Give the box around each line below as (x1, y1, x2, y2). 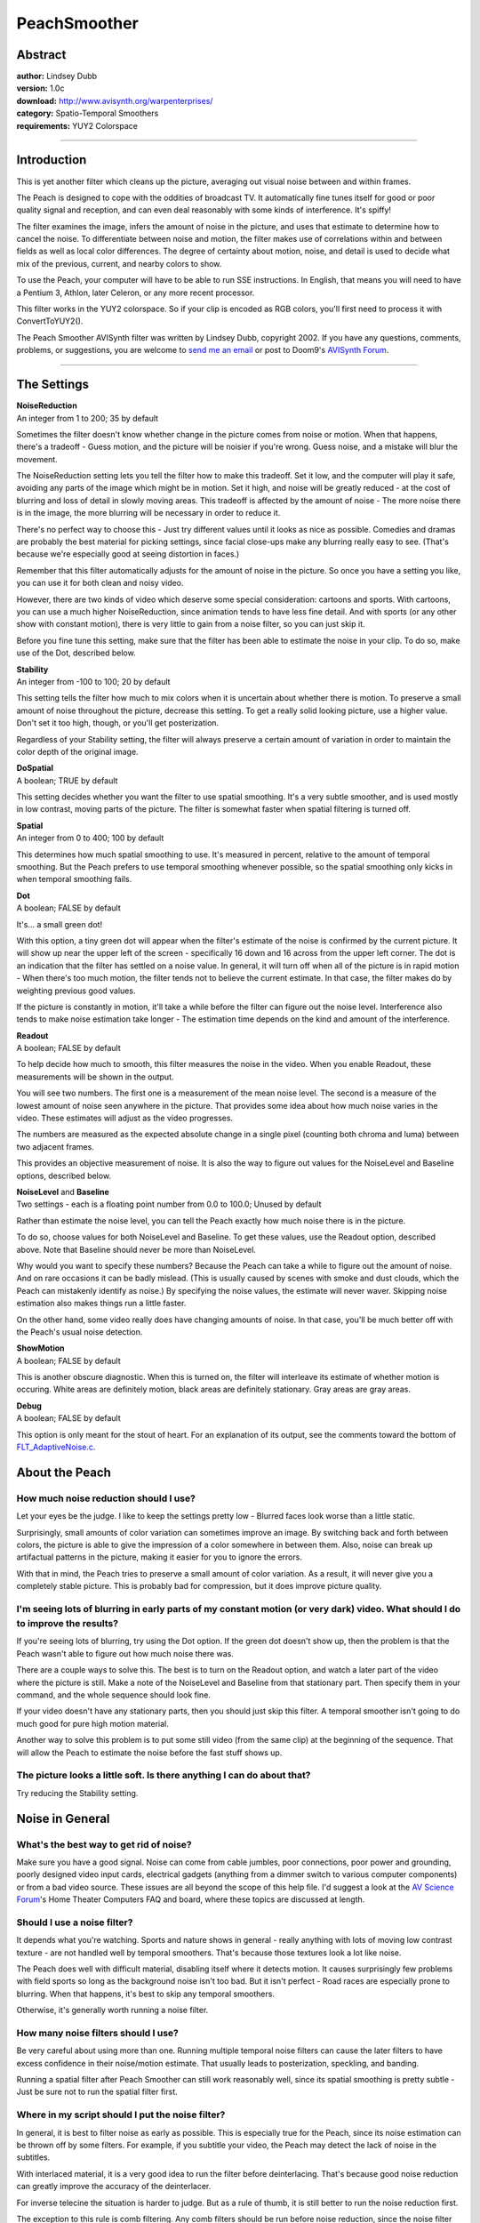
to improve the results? (16, 1617, 119, 1630)
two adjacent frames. (16, 1141, 95, 1152)
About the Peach (16, 1465, 111, 1480)
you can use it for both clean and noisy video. (16, 578, 184, 589)
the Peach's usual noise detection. (16, 1326, 143, 1337)
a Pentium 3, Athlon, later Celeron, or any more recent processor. (16, 287, 255, 298)
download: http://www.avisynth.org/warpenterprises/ (16, 95, 213, 106)
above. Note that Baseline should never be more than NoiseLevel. (16, 1244, 257, 1255)
